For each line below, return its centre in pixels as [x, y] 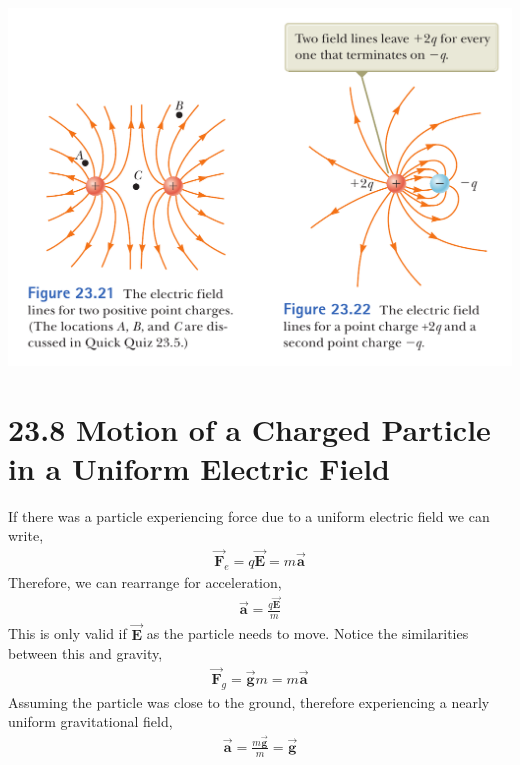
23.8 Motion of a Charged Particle [249, 428]
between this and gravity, [85, 653]
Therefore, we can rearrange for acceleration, [145, 581]
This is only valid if [67, 633]
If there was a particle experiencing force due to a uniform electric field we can [249, 515]
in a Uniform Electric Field [199, 467]
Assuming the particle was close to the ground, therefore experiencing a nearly [249, 701]
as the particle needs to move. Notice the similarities [307, 633]
